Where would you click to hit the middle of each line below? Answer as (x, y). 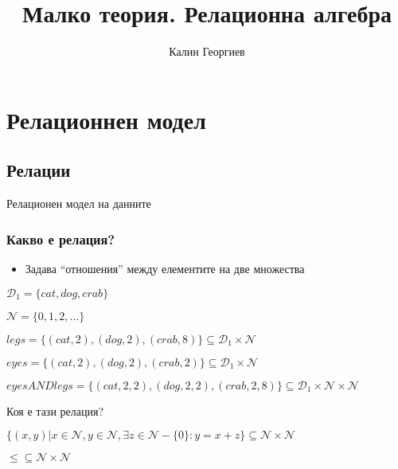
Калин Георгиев (207, 51)
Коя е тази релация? (55, 410)
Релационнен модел (106, 119)
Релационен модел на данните (79, 203)
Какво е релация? (61, 238)
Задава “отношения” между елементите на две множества (165, 268)
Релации (39, 170)
